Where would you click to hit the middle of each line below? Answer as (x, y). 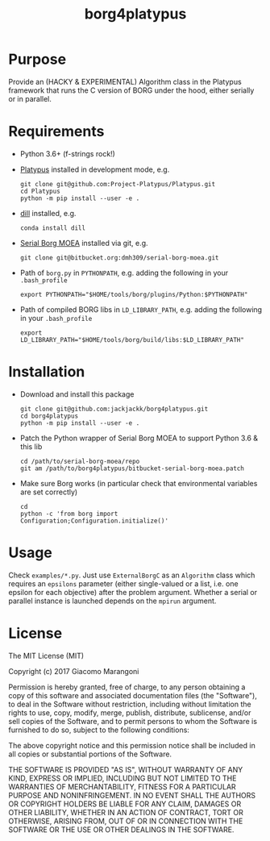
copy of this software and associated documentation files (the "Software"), (133, 695)
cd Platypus (40, 191)
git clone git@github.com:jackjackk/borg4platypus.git (114, 409)
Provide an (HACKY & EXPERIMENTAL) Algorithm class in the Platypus (125, 81)
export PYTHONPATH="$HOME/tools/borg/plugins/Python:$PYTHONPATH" (134, 294)
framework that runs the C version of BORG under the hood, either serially (131, 90)
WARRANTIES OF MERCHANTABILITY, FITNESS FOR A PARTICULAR (122, 786)
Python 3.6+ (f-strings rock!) (67, 153)
